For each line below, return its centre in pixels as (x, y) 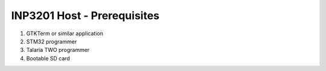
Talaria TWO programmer (58, 50)
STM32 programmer (52, 41)
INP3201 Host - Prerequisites (85, 16)
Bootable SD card (48, 58)
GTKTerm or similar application (65, 33)
